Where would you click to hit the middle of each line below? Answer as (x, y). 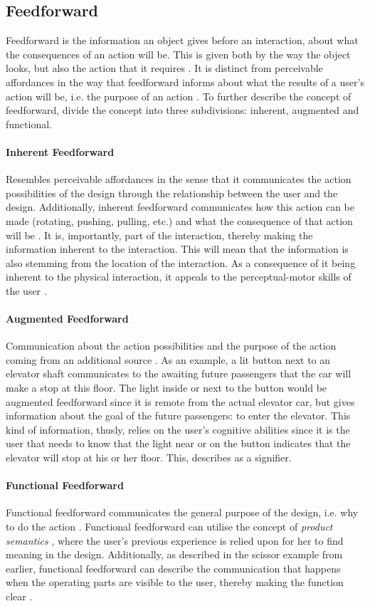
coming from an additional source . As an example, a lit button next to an (168, 359)
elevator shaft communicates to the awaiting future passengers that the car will (179, 373)
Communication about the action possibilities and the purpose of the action (171, 346)
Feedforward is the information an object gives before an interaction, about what (182, 40)
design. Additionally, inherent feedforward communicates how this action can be (180, 207)
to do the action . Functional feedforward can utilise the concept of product (169, 527)
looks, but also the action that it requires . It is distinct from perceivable (164, 68)
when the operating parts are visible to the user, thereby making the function (175, 582)
